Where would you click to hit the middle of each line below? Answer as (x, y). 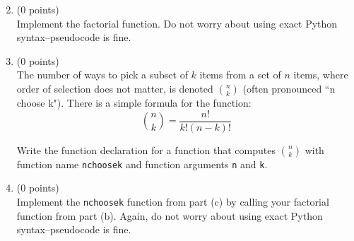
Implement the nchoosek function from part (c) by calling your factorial (173, 201)
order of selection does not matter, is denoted (115, 88)
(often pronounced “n (289, 88)
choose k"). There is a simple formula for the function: (134, 102)
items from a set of (240, 75)
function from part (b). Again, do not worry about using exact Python (170, 215)
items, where (321, 75)
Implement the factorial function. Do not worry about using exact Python (177, 23)
